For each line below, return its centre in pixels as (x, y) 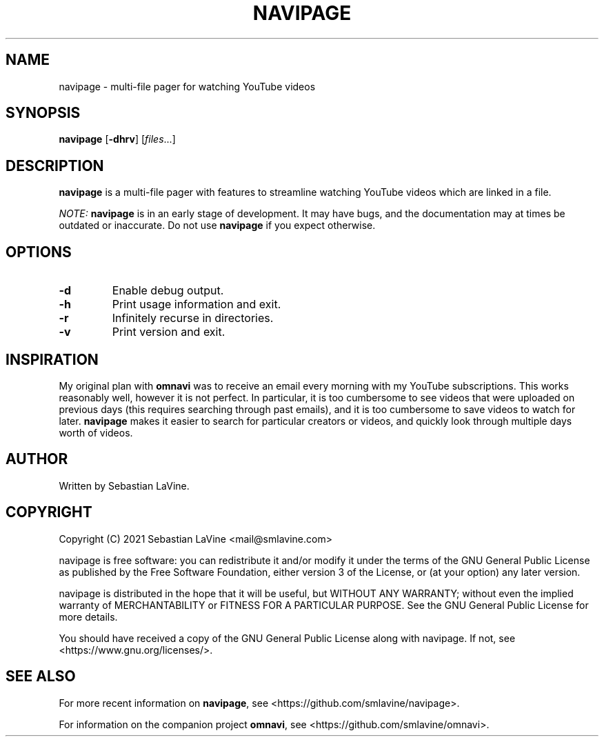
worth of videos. (96, 432)
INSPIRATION (52, 359)
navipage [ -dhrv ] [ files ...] (117, 139)
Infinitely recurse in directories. (193, 318)
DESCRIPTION (55, 166)
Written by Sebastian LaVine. (124, 485)
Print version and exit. (169, 332)
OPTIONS (39, 252)
